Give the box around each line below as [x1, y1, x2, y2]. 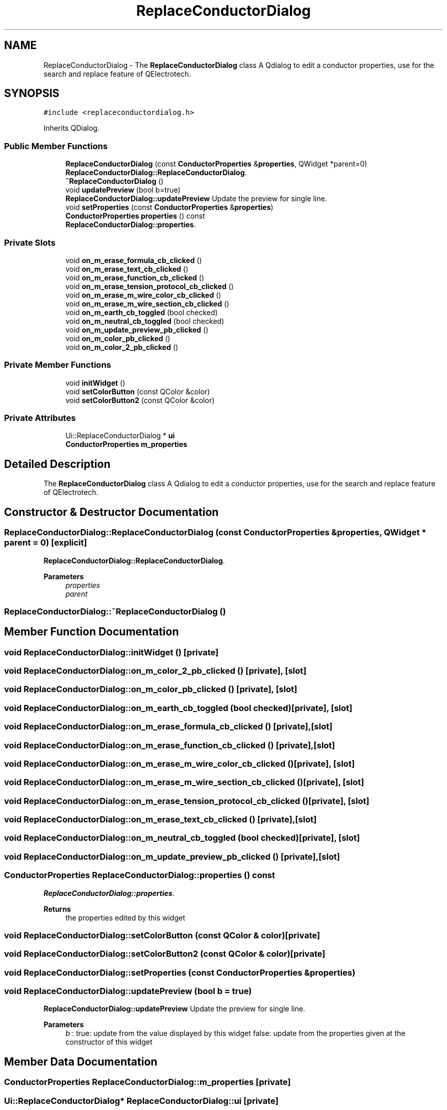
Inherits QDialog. [43, 124, 100, 133]
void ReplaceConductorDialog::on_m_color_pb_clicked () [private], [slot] [4, 684, 297, 695]
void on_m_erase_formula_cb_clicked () [65, 255, 202, 265]
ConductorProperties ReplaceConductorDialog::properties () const [4, 870, 276, 881]
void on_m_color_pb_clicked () [65, 334, 170, 343]
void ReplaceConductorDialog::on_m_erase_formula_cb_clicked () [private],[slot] [4, 721, 333, 732]
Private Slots [4, 237, 56, 248]
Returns [43, 904, 71, 913]
